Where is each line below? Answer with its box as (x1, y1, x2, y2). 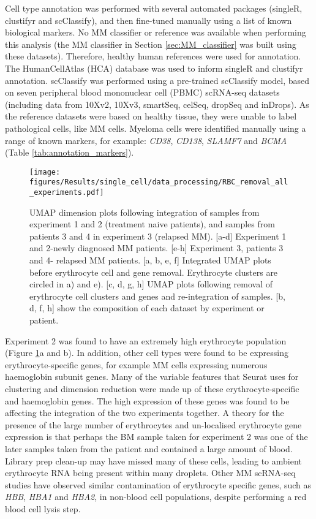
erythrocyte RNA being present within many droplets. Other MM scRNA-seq (5, 466, 296, 479)
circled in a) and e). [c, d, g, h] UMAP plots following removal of (29, 278, 273, 290)
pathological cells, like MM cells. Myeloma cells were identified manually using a (5, 121, 306, 134)
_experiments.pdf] (29, 188, 104, 197)
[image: (29, 167, 61, 176)
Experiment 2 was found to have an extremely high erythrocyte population (5, 334, 287, 347)
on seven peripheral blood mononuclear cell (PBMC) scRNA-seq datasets (5, 86, 280, 99)
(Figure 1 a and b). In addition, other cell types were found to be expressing (5, 346, 289, 359)
